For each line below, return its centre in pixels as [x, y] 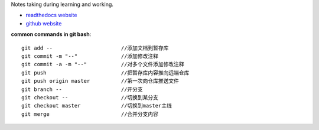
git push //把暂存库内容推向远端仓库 [105, 73]
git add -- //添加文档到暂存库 [95, 48]
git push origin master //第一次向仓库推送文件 [100, 81]
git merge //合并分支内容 [90, 114]
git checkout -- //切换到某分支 [90, 97]
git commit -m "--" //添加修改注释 [90, 56]
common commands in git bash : [51, 34]
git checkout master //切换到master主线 [97, 106]
